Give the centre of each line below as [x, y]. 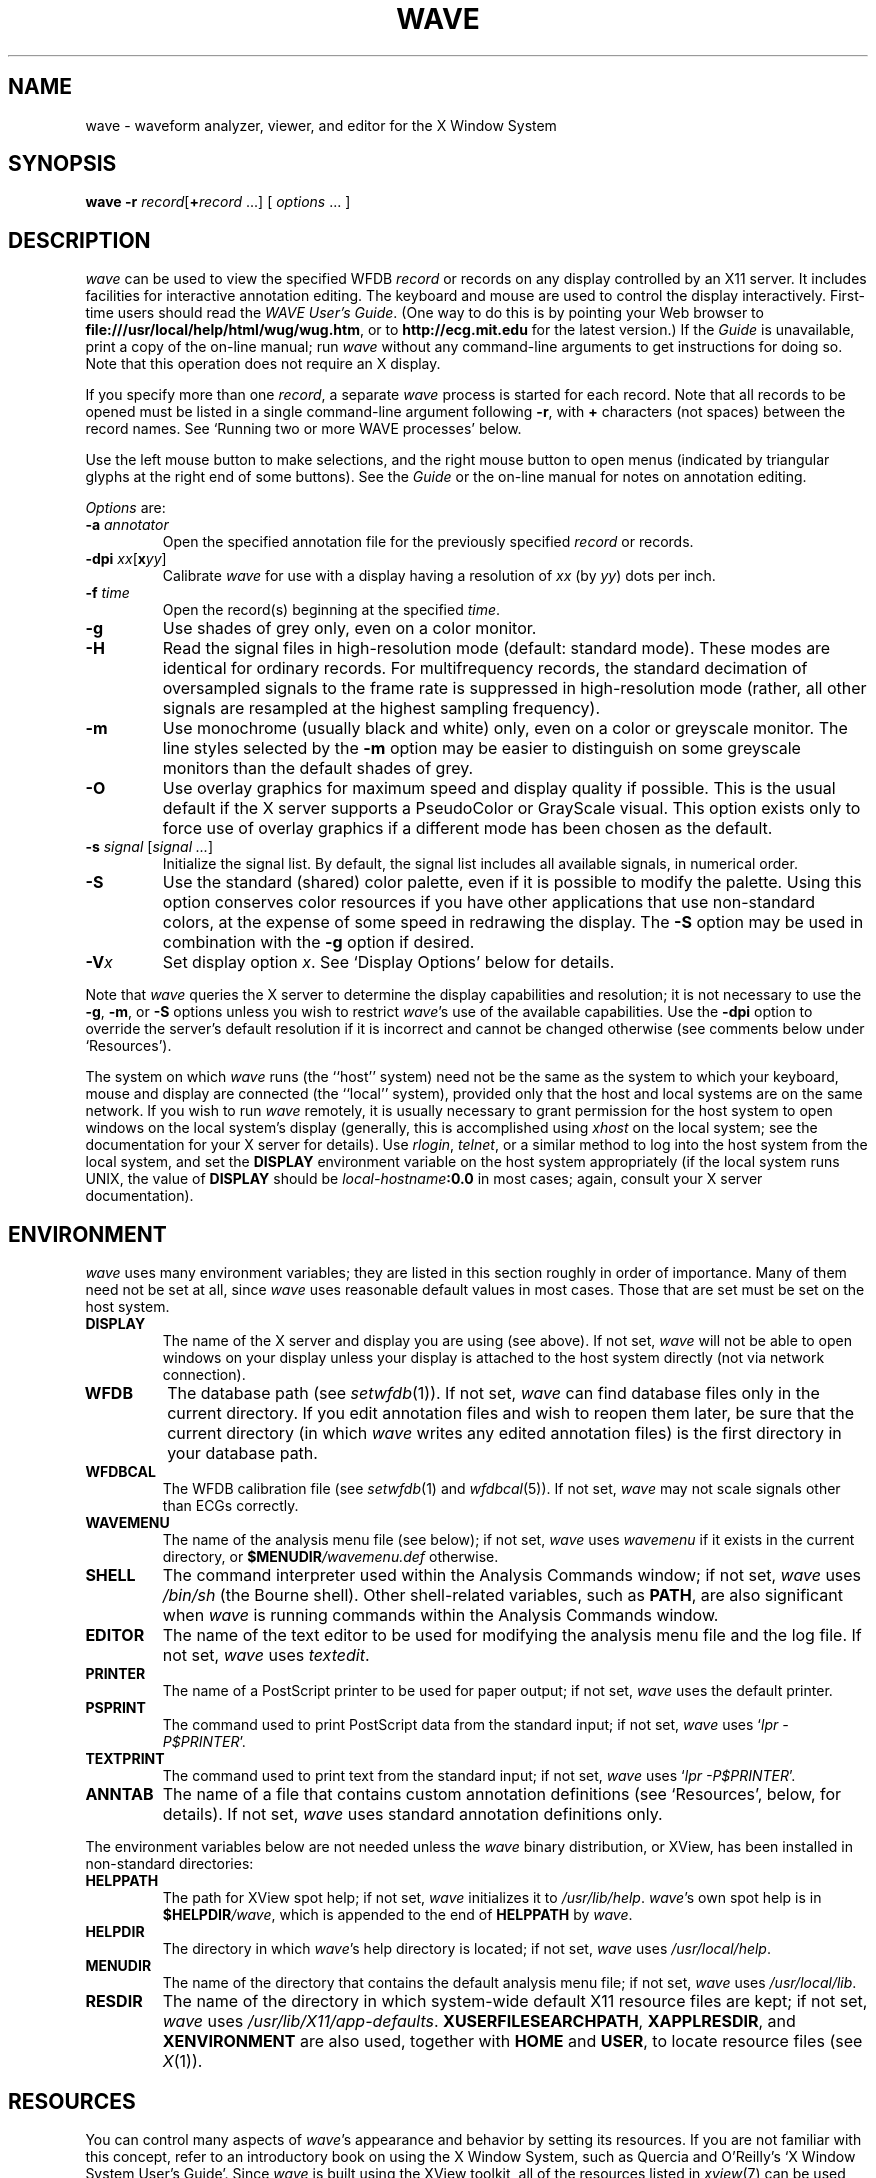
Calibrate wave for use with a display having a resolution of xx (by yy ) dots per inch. [439, 576]
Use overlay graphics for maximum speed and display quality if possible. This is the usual [499, 788]
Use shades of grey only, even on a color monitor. [349, 628]
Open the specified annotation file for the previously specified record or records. [428, 542]
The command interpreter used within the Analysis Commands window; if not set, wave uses [512, 1575]
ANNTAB [119, 1794]
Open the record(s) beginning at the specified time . [331, 610]
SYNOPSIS [62, 164]
